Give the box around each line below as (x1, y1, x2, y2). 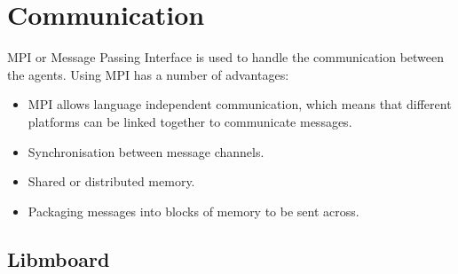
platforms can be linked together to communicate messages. (28, 112, 352, 130)
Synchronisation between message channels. (28, 142, 265, 160)
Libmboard (7, 245, 110, 272)
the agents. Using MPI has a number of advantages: (7, 65, 289, 83)
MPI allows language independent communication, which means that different (28, 95, 452, 114)
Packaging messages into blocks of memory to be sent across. (28, 201, 359, 220)
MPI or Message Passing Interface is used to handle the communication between (7, 48, 445, 67)
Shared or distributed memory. (28, 172, 195, 191)
